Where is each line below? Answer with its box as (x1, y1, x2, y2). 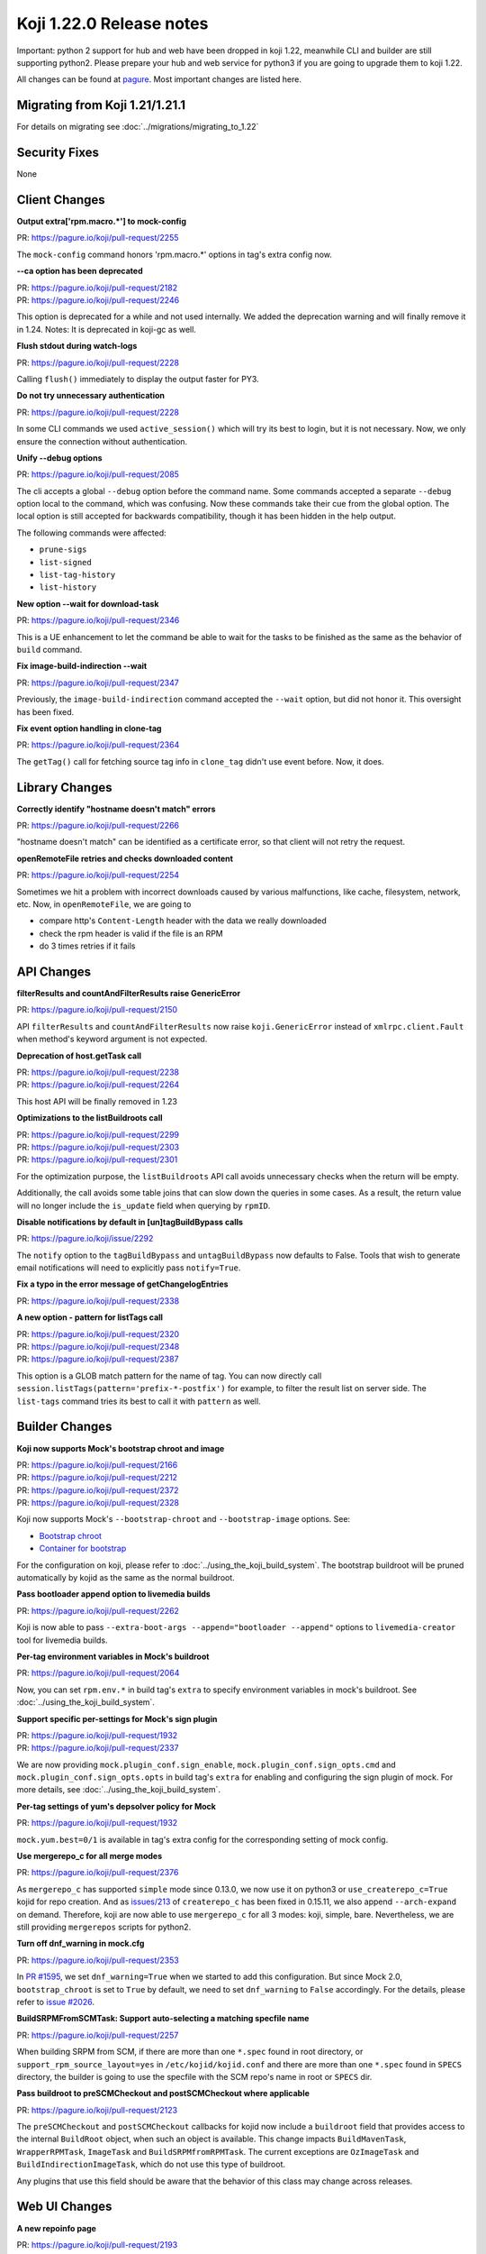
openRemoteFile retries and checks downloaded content (16, 853, 234, 864)
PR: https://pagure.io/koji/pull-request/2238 (16, 1067, 180, 1077)
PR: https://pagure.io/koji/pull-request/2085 (16, 469, 180, 480)
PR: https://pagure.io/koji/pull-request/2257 (16, 2030, 179, 2040)
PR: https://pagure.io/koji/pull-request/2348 (16, 1342, 180, 1352)
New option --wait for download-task (16, 598, 159, 609)
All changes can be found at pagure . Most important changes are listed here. (16, 74, 301, 85)
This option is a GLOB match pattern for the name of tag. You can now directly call (16, 1370, 322, 1381)
